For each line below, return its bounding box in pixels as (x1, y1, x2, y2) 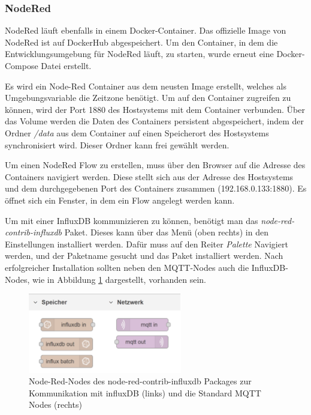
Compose (5, 59, 38, 71)
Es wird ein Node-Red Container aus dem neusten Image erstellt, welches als (5, 79, 286, 92)
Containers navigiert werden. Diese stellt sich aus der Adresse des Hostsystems (5, 170, 294, 183)
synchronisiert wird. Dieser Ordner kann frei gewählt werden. (5, 138, 230, 151)
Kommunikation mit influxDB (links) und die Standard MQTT (29, 386, 261, 399)
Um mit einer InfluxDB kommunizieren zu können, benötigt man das (5, 214, 258, 226)
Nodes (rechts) (29, 398, 82, 411)
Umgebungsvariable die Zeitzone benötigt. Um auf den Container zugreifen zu (5, 91, 291, 104)
